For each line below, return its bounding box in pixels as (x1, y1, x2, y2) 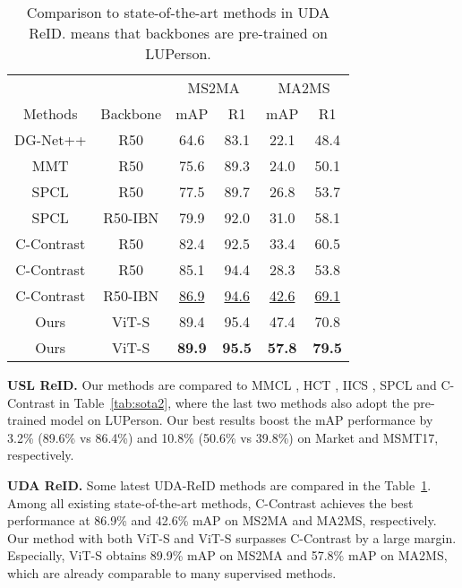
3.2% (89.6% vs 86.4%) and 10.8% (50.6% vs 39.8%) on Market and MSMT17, (7, 428, 439, 446)
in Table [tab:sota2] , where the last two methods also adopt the (59, 393, 409, 411)
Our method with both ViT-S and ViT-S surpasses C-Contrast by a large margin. (7, 528, 457, 547)
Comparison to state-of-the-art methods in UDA (26, 2, 330, 22)
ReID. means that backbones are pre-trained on (29, 22, 328, 43)
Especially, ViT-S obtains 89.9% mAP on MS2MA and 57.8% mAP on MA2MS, (7, 546, 448, 565)
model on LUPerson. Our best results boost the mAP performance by (50, 411, 433, 429)
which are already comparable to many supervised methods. (7, 563, 337, 582)
